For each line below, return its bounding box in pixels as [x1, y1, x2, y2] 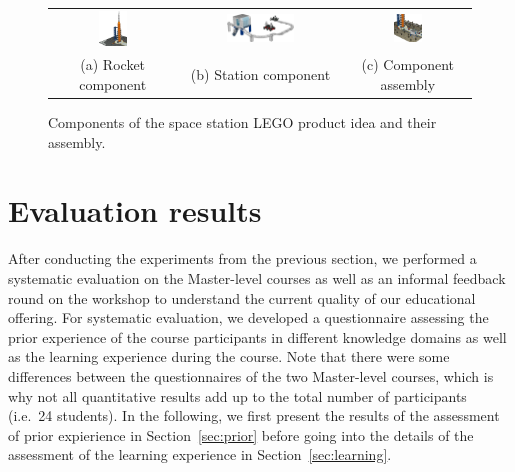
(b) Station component [190, 64, 331, 85]
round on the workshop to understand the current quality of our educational [8, 287, 476, 308]
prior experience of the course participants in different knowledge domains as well [8, 326, 507, 347]
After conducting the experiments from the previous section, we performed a [8, 248, 477, 269]
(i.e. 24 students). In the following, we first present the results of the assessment [8, 405, 500, 426]
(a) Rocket [80, 54, 146, 75]
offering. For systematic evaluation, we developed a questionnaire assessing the [8, 307, 489, 328]
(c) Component [361, 54, 455, 75]
